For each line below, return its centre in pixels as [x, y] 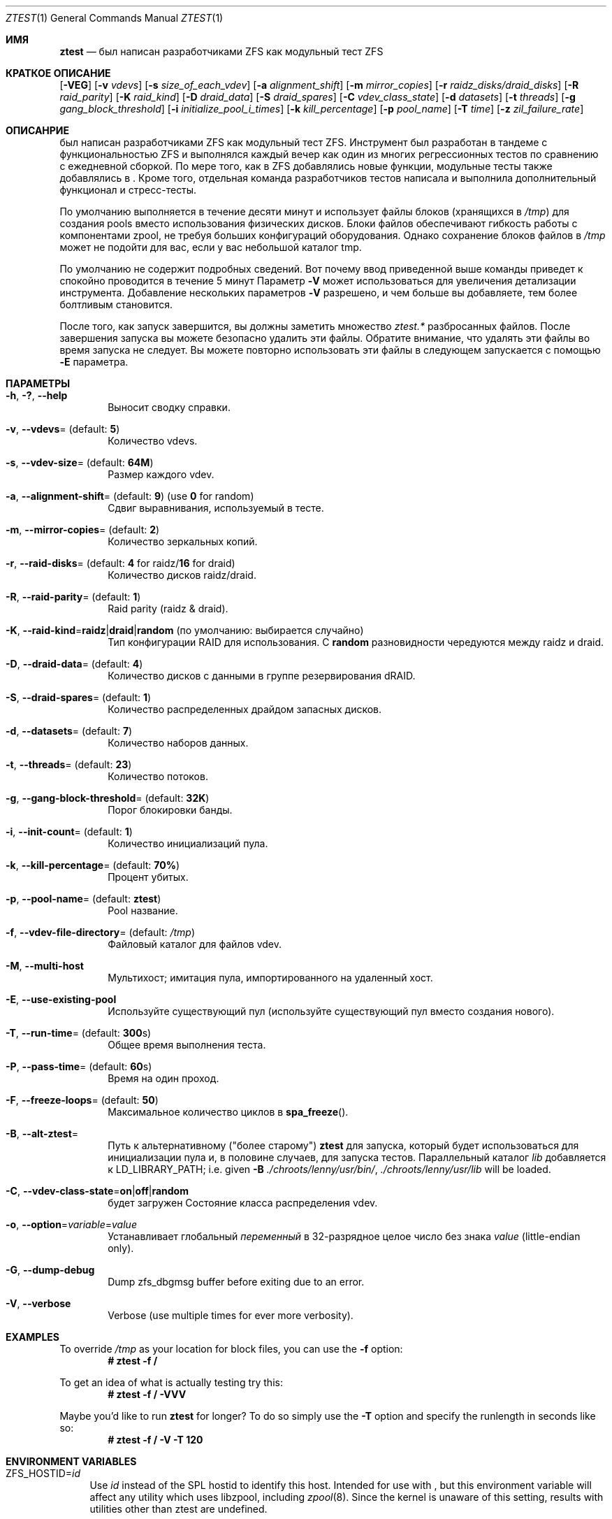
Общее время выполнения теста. [187, 1045]
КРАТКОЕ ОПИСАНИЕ [58, 73]
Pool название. [143, 910]
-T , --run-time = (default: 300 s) [79, 1033]
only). [121, 1248]
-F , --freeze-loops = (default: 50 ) [82, 1100]
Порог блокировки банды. [170, 810]
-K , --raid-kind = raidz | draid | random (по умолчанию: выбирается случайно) [185, 630]
